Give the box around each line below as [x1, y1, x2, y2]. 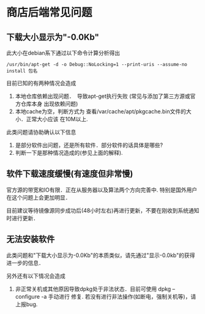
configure [15, 293, 40, 300]
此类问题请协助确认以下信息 [6, 129, 76, 135]
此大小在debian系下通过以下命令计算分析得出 [6, 50, 121, 56]
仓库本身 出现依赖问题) [20, 100, 78, 107]
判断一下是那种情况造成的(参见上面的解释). [15, 149, 124, 156]
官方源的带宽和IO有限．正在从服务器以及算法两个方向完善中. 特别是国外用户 [6, 186, 198, 193]
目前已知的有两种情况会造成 [6, 80, 76, 86]
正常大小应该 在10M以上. [26, 116, 88, 122]
